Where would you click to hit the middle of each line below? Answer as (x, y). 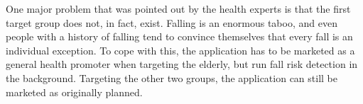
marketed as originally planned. (74, 92)
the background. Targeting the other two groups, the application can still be (172, 77)
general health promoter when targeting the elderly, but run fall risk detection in (182, 64)
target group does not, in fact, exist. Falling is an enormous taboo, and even (172, 22)
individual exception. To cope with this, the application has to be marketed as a (180, 50)
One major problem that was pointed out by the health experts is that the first (178, 8)
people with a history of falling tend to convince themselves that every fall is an (179, 36)
